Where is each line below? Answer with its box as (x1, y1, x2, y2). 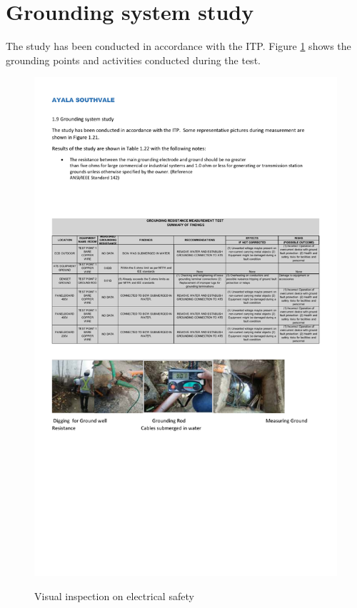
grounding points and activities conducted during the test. (6, 52, 261, 67)
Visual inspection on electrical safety (34, 589, 194, 604)
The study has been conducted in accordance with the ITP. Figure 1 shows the (6, 39, 351, 54)
